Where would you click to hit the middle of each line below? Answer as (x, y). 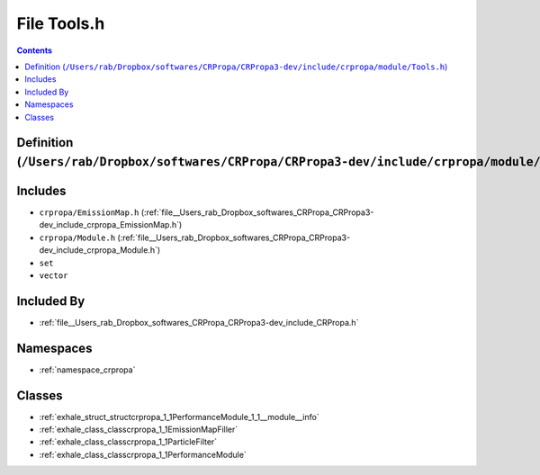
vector (54, 275)
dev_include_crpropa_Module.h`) (100, 250)
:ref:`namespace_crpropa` (87, 370)
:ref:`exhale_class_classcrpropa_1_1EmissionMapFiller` (139, 430)
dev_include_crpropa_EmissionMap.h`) (111, 225)
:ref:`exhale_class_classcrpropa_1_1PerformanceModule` (143, 454)
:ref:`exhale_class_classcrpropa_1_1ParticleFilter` (128, 442)
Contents (35, 50)
